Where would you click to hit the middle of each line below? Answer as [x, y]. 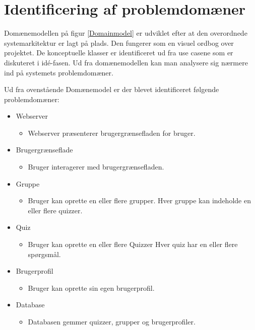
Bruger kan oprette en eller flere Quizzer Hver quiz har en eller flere [133, 244]
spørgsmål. [44, 254]
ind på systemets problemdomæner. [59, 72]
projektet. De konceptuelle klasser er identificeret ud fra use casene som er [119, 53]
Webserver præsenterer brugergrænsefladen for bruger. [112, 133]
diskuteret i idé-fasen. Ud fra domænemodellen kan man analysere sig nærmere [126, 62]
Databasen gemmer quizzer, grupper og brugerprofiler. [112, 321]
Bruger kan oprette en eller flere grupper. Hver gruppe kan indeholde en [139, 200]
